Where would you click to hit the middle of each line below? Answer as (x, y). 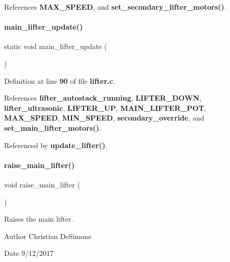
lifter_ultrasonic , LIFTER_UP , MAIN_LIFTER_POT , (105, 108)
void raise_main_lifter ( (42, 184)
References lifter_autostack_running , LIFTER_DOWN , (103, 98)
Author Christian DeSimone (48, 236)
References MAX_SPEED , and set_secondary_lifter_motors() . (115, 7)
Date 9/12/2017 (29, 253)
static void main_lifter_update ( (56, 46)
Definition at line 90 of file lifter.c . (60, 80)
